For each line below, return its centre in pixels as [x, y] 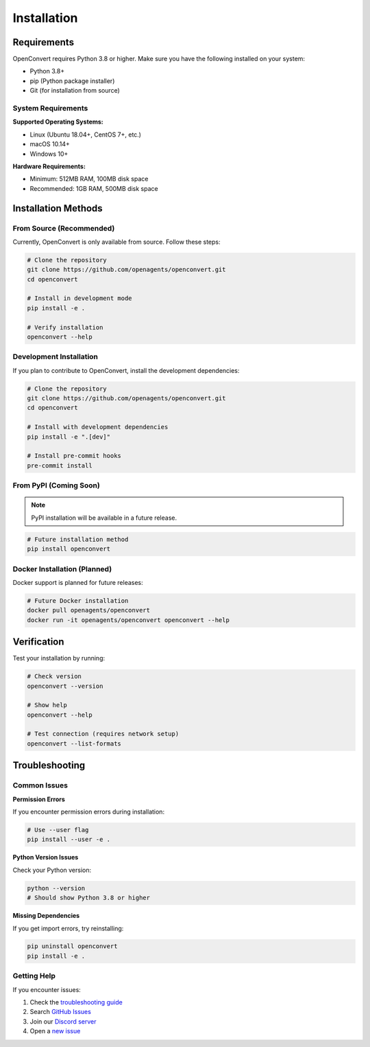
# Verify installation [65, 327]
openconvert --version [65, 686]
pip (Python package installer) [72, 81]
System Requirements [50, 108]
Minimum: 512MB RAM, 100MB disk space [89, 179]
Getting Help [34, 976]
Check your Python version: [52, 870]
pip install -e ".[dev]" [69, 437]
